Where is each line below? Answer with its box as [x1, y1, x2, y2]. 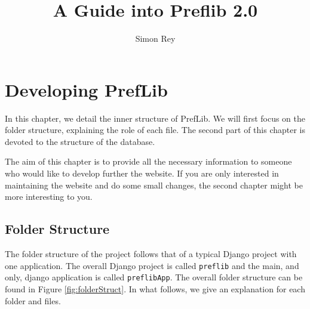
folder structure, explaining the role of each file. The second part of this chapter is [5, 123, 305, 136]
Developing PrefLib [5, 77, 168, 101]
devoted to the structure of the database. [5, 135, 155, 147]
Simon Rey [135, 32, 176, 45]
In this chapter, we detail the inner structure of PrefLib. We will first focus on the [5, 112, 306, 124]
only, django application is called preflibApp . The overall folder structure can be [5, 271, 303, 283]
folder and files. [5, 294, 61, 307]
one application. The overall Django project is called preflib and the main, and [5, 259, 299, 271]
